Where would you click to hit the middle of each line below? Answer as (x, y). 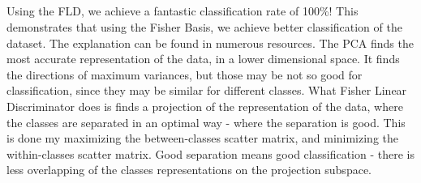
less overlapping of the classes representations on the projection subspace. (189, 170)
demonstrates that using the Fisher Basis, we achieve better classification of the (204, 26)
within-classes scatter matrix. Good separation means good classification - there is (210, 153)
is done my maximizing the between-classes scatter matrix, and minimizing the (203, 138)
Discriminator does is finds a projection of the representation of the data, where (205, 106)
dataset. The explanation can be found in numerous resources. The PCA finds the (210, 43)
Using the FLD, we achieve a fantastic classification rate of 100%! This (183, 11)
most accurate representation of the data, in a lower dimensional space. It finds (203, 59)
